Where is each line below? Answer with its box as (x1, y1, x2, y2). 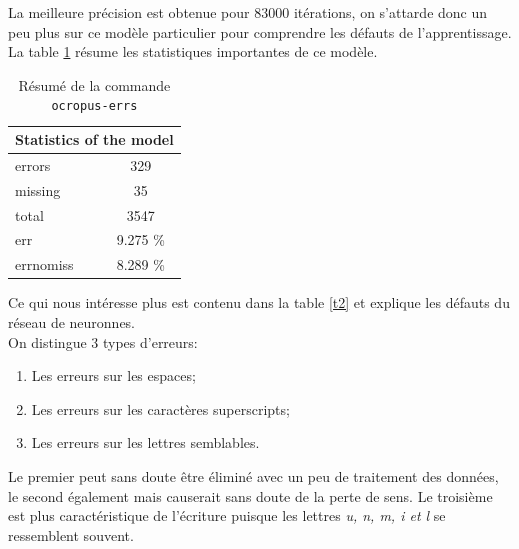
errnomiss (15, 254, 74, 275)
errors (15, 154, 51, 175)
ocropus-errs (51, 99, 138, 114)
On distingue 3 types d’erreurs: (8, 331, 198, 352)
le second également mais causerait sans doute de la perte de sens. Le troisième (8, 485, 493, 506)
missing (15, 179, 61, 200)
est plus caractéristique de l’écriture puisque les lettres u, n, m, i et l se (8, 505, 446, 526)
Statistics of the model (15, 129, 174, 150)
